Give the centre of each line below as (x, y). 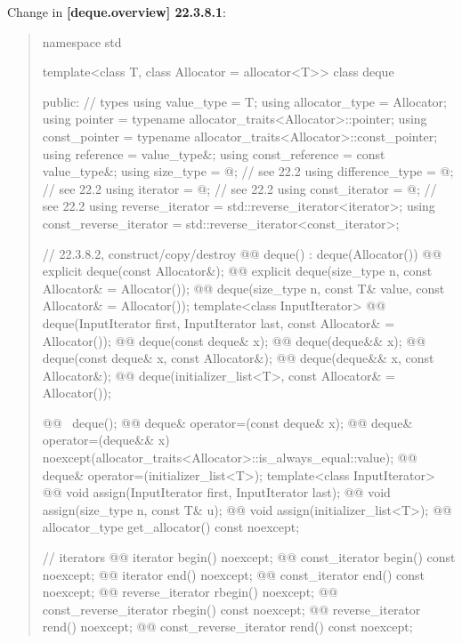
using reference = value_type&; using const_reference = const (214, 153)
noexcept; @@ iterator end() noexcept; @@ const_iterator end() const (234, 574)
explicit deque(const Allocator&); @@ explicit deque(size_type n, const (237, 271)
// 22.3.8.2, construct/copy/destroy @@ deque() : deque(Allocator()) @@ (242, 253)
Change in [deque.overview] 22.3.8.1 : (117, 12)
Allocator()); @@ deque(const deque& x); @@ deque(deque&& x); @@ (234, 340)
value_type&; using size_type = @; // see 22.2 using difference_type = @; (248, 171)
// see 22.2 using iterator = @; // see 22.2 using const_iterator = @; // (239, 188)
